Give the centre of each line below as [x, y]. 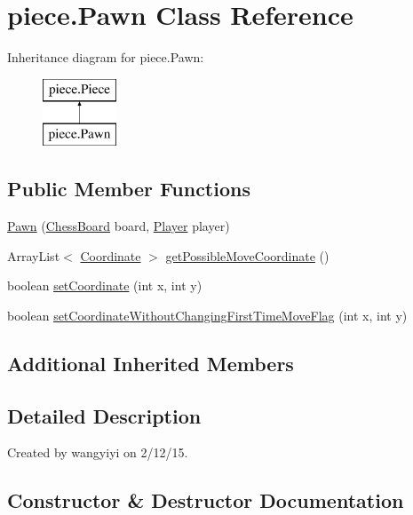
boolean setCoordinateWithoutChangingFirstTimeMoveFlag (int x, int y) [207, 315]
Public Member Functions [129, 189]
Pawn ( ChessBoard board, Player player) [119, 226]
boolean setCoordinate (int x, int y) [105, 285]
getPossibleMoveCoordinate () [247, 255]
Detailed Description [104, 415]
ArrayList [34, 255]
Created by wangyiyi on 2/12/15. [98, 452]
